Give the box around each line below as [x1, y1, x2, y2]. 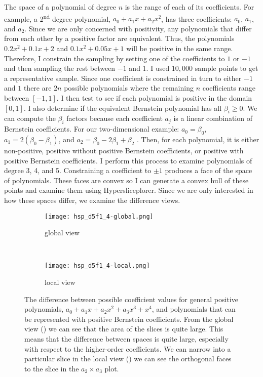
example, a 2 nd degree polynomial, [4, 12, 111, 24]
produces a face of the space [165, 165, 252, 176]
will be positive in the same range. [126, 43, 233, 54]
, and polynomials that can [152, 304, 236, 314]
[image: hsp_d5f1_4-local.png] [45, 262, 150, 270]
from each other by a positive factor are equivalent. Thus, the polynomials [4, 33, 235, 44]
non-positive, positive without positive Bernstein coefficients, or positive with [4, 145, 244, 155]
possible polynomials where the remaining [64, 82, 194, 93]
